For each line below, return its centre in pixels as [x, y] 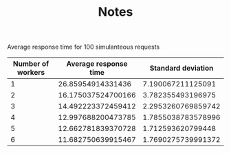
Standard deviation [181, 68]
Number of [31, 64]
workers [31, 73]
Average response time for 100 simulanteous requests [84, 47]
